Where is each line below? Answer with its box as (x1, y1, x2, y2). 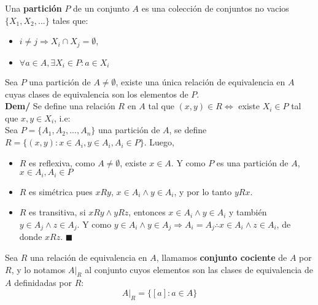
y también (228, 206, 267, 218)
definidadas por (14, 276, 72, 289)
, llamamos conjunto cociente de (156, 250, 287, 263)
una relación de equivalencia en (29, 250, 147, 263)
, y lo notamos (11, 263, 66, 276)
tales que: (52, 14, 88, 26)
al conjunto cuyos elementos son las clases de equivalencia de (85, 263, 313, 276)
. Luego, (144, 136, 174, 149)
